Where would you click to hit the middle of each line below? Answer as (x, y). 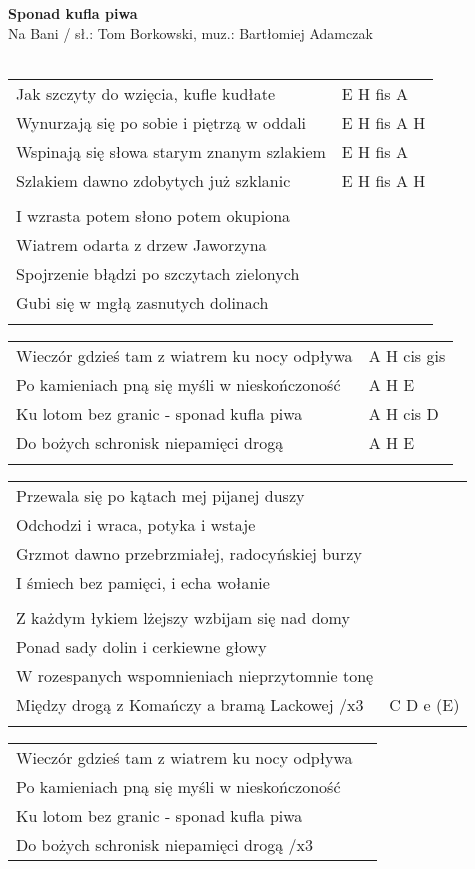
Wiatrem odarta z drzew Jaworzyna (141, 244)
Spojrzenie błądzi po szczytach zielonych (158, 273)
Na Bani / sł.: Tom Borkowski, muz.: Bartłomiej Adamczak (190, 32)
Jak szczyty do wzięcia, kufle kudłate (145, 93)
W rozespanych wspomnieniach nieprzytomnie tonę (195, 675)
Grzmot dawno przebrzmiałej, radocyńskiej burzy (189, 553)
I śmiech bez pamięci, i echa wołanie (143, 582)
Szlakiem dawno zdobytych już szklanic (153, 180)
